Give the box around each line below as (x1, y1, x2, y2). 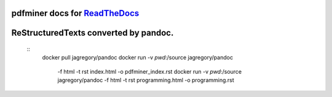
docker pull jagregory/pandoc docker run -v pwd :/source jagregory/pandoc (42, 54, 234, 61)
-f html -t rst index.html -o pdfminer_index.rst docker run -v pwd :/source (57, 68, 242, 75)
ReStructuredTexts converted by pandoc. (11, 28, 174, 38)
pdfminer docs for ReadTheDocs (11, 8, 140, 18)
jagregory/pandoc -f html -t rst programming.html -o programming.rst (57, 77, 235, 84)
